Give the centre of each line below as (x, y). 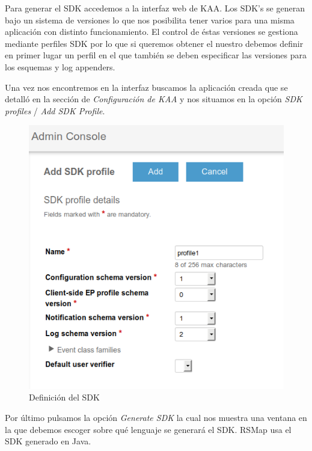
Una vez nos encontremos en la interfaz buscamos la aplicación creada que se (146, 87)
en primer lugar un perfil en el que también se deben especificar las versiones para (156, 55)
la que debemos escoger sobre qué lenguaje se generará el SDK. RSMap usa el (148, 429)
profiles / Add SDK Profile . (55, 110)
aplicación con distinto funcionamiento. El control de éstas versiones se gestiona (151, 32)
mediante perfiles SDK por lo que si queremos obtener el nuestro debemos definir (154, 43)
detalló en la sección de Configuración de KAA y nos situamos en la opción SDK (154, 99)
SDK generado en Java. (48, 441)
